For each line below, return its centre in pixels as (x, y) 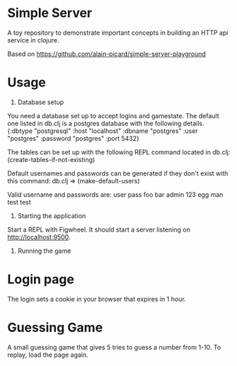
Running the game (44, 251)
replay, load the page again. (48, 355)
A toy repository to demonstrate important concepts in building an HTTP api (118, 33)
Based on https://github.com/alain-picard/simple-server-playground (107, 54)
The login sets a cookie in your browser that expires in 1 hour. (97, 299)
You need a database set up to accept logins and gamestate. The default (113, 115)
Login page (41, 279)
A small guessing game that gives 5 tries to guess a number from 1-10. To (114, 347)
